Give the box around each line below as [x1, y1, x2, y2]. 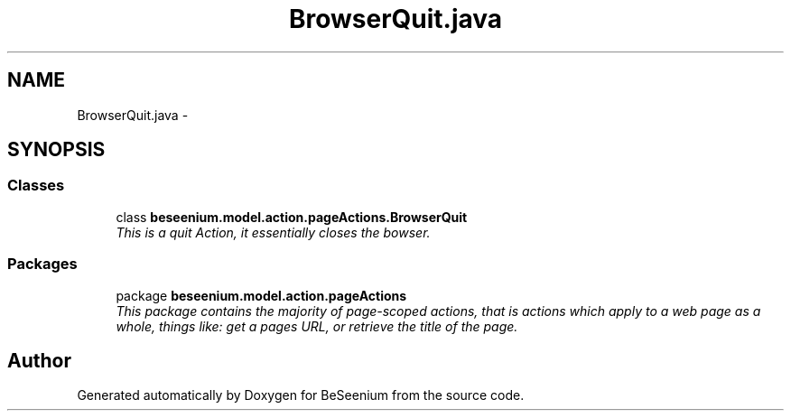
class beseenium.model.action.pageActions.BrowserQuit [116, 209, 468, 225]
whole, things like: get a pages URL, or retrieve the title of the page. [116, 318, 518, 334]
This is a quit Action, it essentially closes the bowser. [116, 224, 431, 240]
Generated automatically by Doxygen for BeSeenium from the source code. [77, 387, 525, 404]
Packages [7, 255, 78, 274]
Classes [7, 176, 65, 195]
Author [7, 348, 71, 372]
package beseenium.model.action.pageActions [116, 287, 407, 303]
